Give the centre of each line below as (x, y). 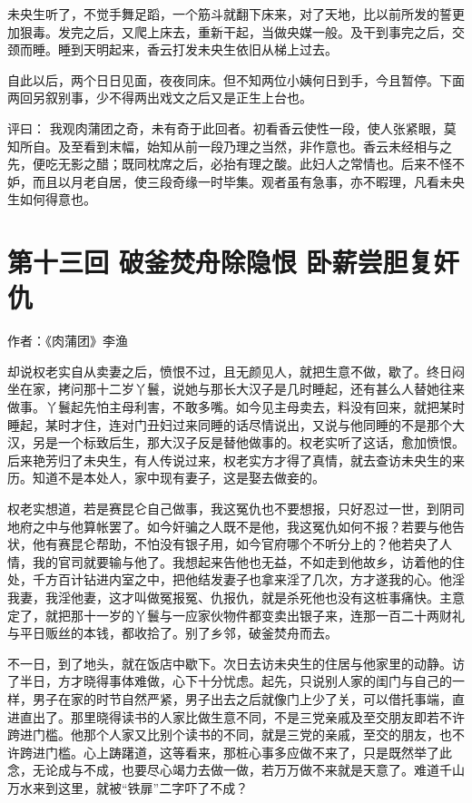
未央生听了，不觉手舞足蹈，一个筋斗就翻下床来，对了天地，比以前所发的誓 (230, 14)
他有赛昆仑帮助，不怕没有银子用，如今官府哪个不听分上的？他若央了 (236, 544)
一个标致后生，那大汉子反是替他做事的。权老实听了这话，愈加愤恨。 (261, 442)
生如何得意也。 (52, 199)
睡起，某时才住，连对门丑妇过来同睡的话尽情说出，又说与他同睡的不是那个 (230, 424)
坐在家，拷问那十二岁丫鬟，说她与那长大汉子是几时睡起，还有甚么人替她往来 (236, 389)
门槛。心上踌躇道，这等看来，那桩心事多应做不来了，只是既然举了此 (248, 752)
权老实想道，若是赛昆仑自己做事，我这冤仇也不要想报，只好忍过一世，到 (223, 508)
